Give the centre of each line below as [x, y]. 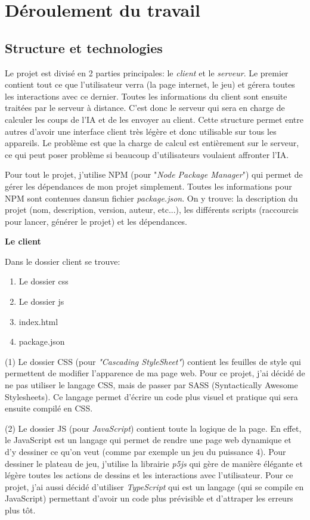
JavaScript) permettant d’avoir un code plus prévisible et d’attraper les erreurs [149, 498]
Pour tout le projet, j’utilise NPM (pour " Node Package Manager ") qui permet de [154, 174]
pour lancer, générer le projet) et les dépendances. [96, 221]
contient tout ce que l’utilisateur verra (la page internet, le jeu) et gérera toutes [150, 84]
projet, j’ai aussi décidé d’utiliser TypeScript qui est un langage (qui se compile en [154, 486]
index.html [38, 321]
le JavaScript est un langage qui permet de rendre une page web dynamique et [148, 440]
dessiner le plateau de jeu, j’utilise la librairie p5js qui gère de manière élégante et [154, 463]
